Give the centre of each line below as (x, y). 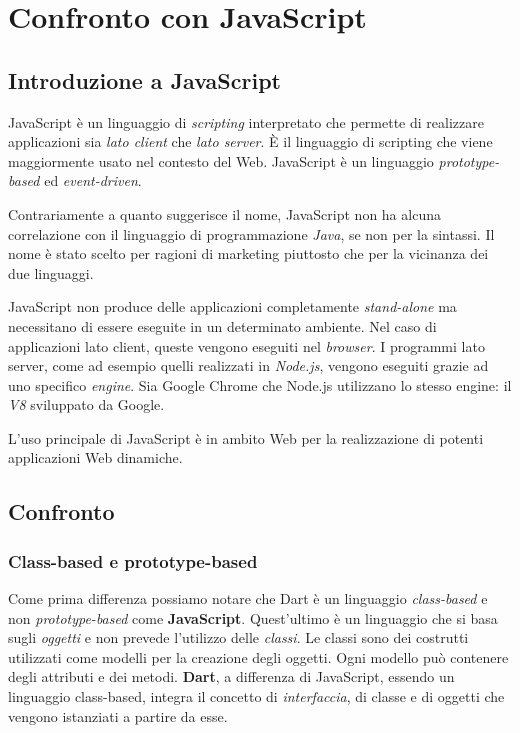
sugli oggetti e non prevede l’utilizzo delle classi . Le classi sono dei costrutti (238, 637)
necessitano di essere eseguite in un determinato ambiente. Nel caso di (222, 325)
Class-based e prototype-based (133, 560)
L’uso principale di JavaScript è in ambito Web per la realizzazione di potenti (246, 437)
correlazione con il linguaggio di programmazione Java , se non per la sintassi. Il (251, 233)
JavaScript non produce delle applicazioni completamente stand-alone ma (232, 306)
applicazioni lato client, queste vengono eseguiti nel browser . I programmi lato (246, 345)
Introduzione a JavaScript (144, 79)
